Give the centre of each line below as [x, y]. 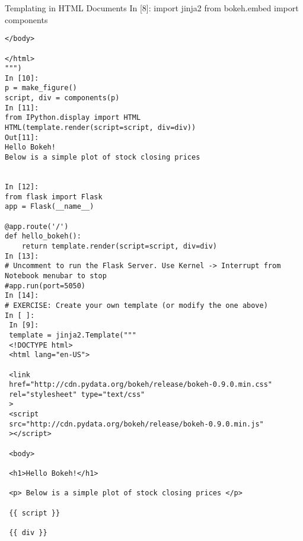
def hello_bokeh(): [43, 236]
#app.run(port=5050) [45, 286]
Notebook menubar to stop [56, 276]
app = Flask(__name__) [50, 207]
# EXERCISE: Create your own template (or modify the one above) [136, 305]
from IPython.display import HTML [73, 118]
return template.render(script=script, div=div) [119, 246]
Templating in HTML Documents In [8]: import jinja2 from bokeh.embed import [152, 8]
